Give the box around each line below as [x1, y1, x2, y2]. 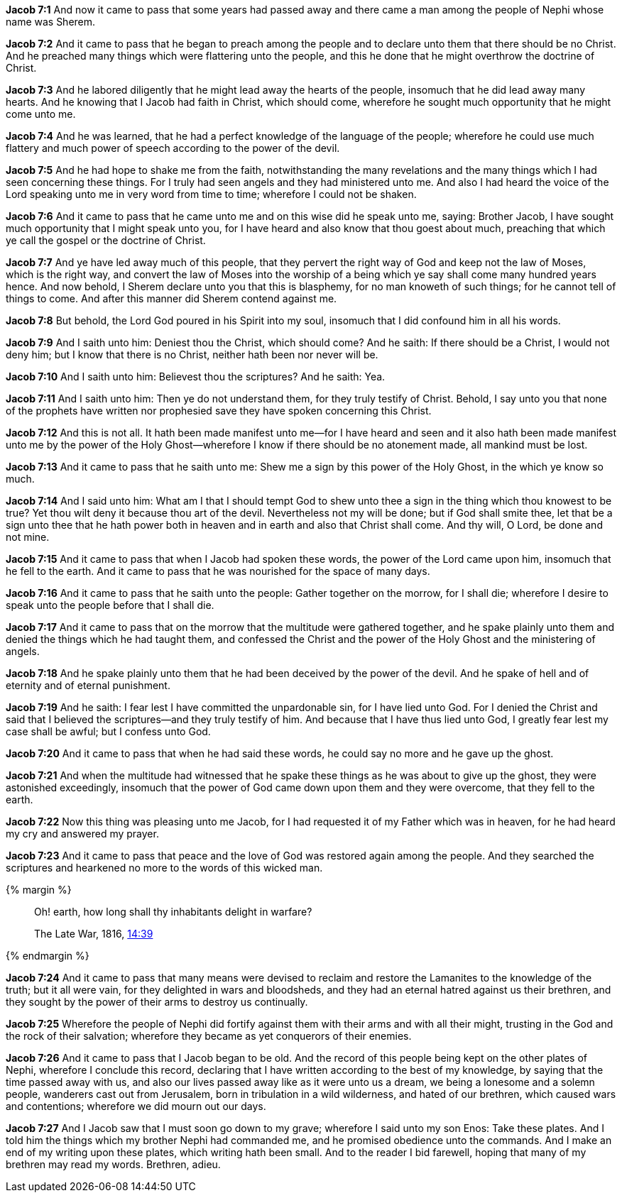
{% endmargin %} [6, 950, 89, 962]
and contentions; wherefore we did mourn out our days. [6, 1100, 266, 1112]
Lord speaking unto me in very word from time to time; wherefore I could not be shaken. [6, 188, 417, 200]
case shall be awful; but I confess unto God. [6, 725, 211, 737]
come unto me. [6, 108, 76, 120]
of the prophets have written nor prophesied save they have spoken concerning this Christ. [6, 405, 432, 417]
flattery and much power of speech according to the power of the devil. [6, 142, 340, 154]
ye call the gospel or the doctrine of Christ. [6, 234, 206, 246]
